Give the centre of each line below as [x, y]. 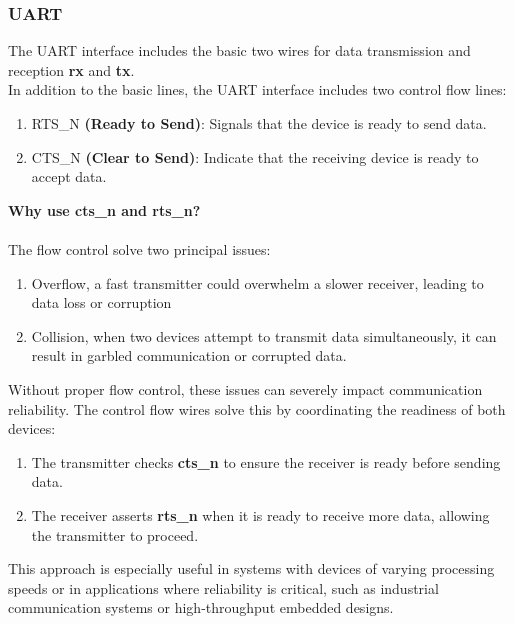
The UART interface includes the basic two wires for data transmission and [239, 50]
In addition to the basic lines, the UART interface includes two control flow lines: [257, 89]
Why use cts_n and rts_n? [104, 209]
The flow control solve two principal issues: [139, 248]
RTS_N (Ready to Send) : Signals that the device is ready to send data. [259, 123]
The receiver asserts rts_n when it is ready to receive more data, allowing [260, 514]
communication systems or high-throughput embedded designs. [201, 607]
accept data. [69, 176]
